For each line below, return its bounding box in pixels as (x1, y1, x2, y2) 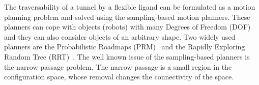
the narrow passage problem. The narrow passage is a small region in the (4, 61, 232, 72)
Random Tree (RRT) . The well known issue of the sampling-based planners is (4, 51, 250, 62)
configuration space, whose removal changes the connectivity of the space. (4, 71, 234, 82)
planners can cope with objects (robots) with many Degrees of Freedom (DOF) (4, 21, 251, 32)
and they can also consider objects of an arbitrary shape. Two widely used (4, 31, 236, 42)
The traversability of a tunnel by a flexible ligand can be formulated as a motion (4, 2, 255, 12)
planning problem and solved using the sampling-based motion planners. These (4, 11, 250, 22)
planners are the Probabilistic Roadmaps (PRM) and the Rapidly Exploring (4, 41, 245, 52)
